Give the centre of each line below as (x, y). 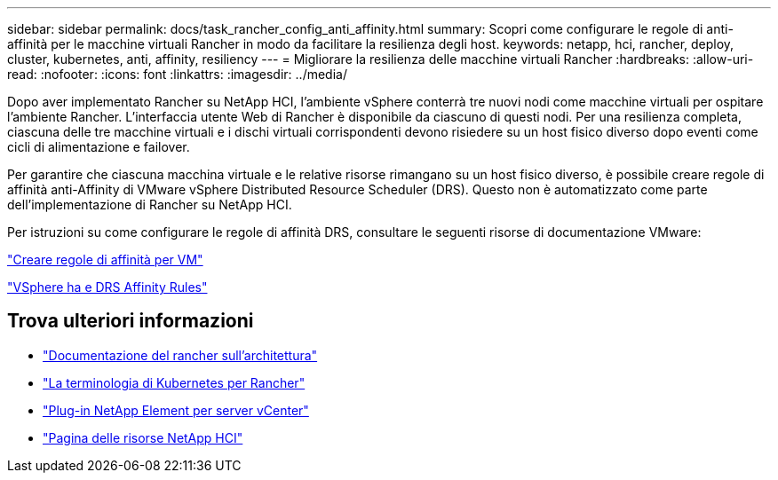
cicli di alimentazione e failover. (99, 147)
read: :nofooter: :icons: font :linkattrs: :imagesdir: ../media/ (177, 74)
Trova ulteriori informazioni (131, 321)
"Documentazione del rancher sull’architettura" (180, 355)
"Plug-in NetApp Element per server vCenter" (176, 410)
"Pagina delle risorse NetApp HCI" (143, 437)
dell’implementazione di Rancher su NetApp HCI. (150, 205)
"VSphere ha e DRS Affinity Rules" (107, 287)
